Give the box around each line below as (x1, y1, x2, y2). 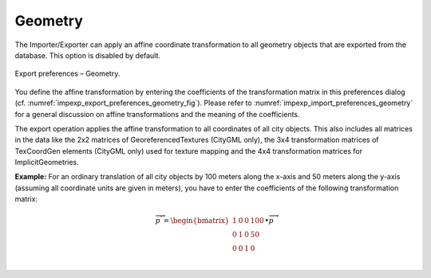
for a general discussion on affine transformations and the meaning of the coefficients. (14, 109, 300, 119)
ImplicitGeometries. (14, 158, 79, 167)
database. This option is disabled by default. (14, 50, 161, 60)
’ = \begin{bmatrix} (160, 215, 230, 225)
